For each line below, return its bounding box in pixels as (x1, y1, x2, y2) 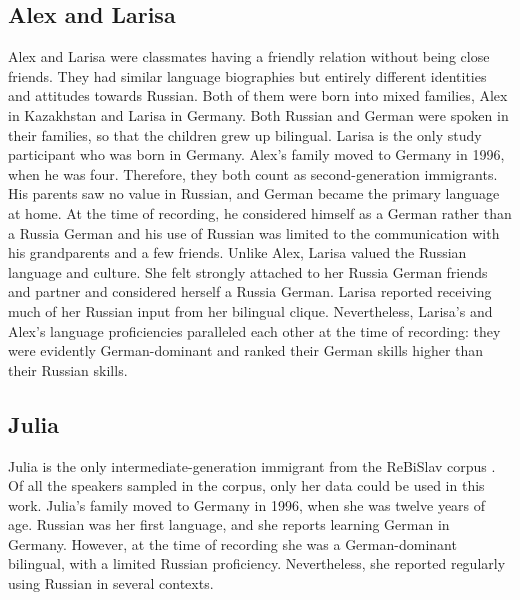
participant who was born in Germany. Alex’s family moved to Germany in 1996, (8, 144, 505, 165)
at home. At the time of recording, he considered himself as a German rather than (8, 202, 512, 223)
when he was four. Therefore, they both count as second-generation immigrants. (8, 163, 498, 184)
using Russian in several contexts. (8, 573, 214, 594)
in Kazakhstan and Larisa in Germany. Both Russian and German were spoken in (8, 104, 509, 125)
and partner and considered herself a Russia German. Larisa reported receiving (8, 281, 492, 302)
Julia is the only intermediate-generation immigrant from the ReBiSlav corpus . (8, 455, 496, 476)
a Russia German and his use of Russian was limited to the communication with (8, 222, 500, 243)
